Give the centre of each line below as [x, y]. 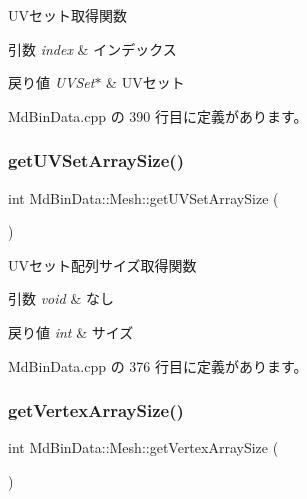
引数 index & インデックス [92, 48]
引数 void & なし [61, 298]
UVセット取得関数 [67, 15]
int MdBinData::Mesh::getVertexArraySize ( [143, 447]
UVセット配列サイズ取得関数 [102, 264]
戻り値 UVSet [51, 82]
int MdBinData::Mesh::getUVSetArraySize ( [143, 197]
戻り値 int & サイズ [71, 331]
